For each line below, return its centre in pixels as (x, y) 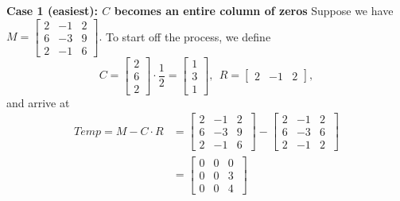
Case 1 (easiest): (52, 10)
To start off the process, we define (188, 36)
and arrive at (38, 102)
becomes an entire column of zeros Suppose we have (254, 10)
